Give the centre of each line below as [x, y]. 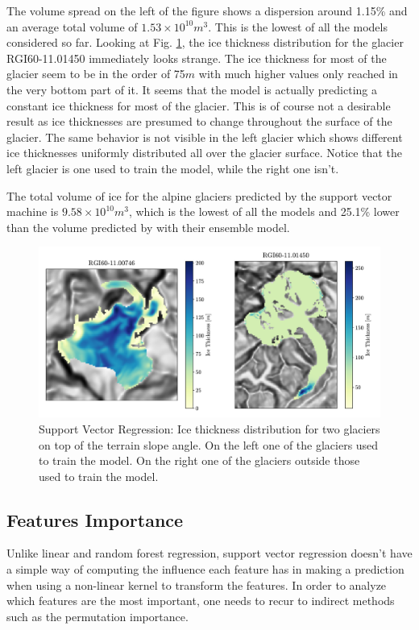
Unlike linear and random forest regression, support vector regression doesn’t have [209, 553]
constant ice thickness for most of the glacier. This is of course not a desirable [199, 105]
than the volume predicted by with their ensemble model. [148, 227]
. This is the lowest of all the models [298, 26]
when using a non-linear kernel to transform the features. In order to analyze [197, 584]
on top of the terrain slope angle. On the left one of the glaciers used [209, 444]
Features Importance [95, 519]
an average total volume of [72, 26]
